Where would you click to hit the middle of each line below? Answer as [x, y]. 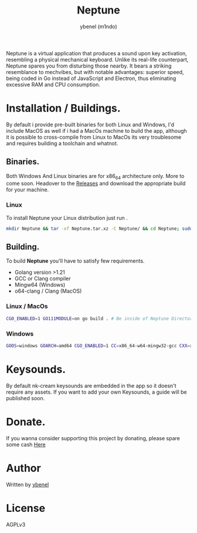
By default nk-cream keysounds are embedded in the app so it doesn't [91, 385]
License [26, 508]
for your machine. [28, 190]
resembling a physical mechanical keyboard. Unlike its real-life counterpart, [97, 59]
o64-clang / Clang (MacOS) [48, 291]
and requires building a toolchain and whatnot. [62, 143]
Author [23, 468]
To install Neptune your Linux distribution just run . [67, 217]
